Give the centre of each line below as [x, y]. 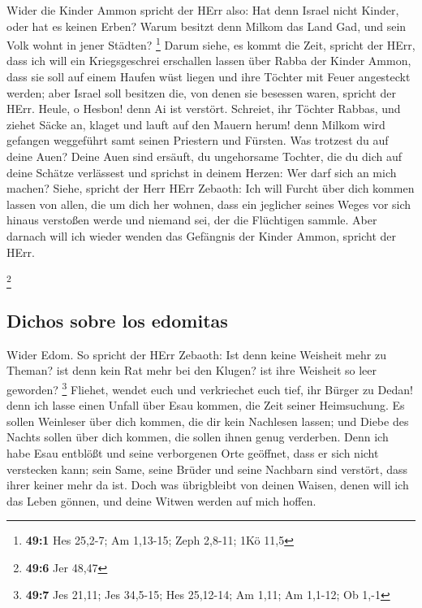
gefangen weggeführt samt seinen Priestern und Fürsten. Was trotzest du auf [198, 140]
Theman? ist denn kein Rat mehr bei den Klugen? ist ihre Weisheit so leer [192, 370]
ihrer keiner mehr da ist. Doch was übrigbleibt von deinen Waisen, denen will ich [208, 485]
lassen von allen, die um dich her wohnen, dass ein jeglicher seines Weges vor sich [209, 204]
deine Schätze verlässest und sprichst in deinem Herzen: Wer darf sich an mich [202, 172]
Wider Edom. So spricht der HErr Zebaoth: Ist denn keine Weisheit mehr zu [196, 354]
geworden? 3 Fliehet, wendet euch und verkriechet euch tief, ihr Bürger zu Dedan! [210, 388]
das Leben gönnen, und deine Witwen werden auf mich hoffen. [161, 500]
